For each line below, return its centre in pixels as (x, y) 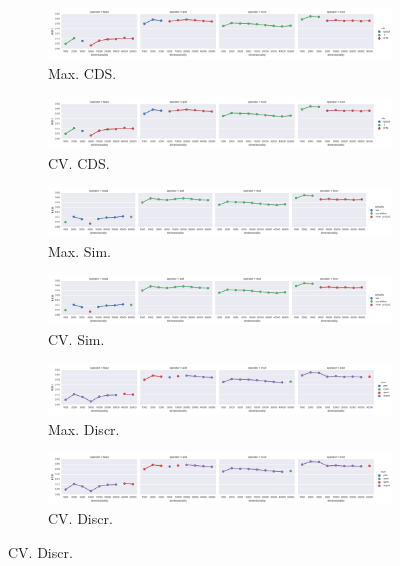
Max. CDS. (82, 72)
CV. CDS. (79, 162)
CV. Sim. (76, 339)
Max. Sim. (80, 250)
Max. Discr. (84, 428)
